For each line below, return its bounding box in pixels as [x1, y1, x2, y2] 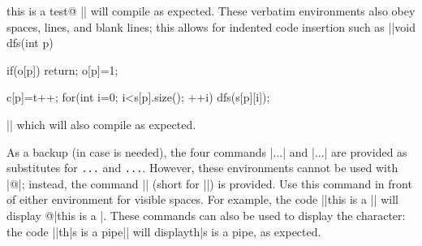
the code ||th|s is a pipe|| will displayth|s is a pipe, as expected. [6, 222, 321, 240]
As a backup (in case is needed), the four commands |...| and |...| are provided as [6, 143, 407, 160]
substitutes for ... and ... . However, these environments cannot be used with [6, 159, 398, 176]
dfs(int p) [6, 34, 54, 51]
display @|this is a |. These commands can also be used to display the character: [6, 207, 406, 223]
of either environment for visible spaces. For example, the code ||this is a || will [6, 191, 398, 208]
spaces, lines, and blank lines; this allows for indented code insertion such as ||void [6, 18, 416, 35]
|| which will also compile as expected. [6, 115, 196, 132]
